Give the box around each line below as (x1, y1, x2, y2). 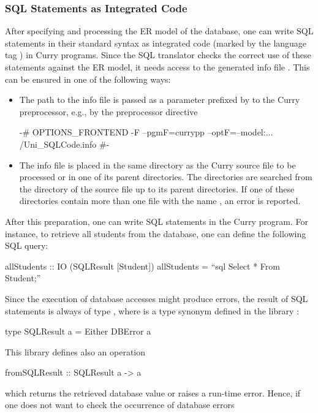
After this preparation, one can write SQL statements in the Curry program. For (5, 214, 308, 227)
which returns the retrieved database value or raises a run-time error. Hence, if (5, 386, 301, 399)
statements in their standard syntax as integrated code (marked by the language (5, 36, 307, 49)
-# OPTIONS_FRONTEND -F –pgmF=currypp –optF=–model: (19, 126, 266, 138)
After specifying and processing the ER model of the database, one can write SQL (5, 25, 314, 37)
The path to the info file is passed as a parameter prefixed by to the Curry (19, 93, 300, 106)
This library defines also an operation (5, 345, 146, 358)
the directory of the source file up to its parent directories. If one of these (19, 182, 295, 195)
